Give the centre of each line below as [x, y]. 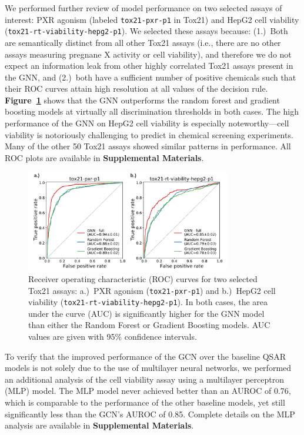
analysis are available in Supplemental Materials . [99, 425]
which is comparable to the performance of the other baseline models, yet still [145, 402]
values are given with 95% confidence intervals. [113, 337]
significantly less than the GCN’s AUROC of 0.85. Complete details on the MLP [150, 414]
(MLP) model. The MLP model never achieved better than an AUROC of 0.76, [148, 391]
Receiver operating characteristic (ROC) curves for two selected [143, 278]
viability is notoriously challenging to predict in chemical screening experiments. [149, 134]
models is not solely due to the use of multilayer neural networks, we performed [148, 368]
